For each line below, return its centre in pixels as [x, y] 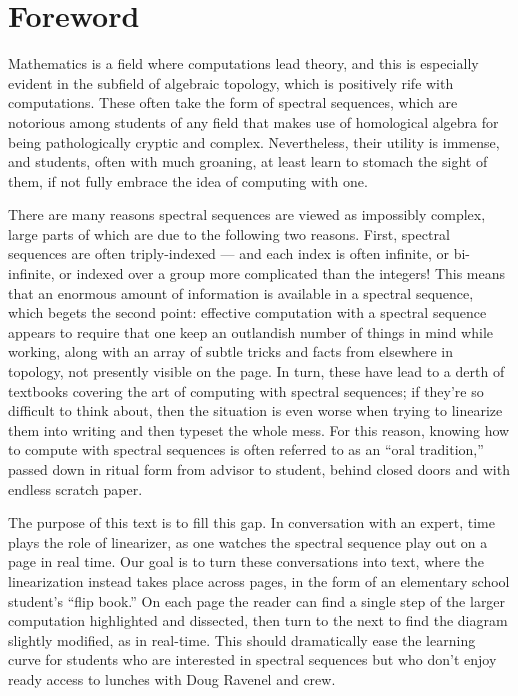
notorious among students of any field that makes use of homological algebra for [253, 121]
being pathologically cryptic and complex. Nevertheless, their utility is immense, [254, 141]
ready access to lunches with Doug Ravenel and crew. [172, 678]
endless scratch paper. [75, 488]
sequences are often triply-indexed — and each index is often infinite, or [228, 253]
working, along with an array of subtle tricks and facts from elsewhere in [231, 351]
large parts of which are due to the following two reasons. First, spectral [229, 233]
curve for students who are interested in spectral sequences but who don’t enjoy [252, 659]
